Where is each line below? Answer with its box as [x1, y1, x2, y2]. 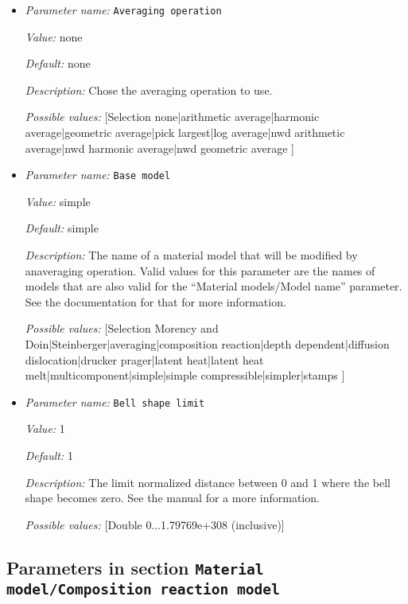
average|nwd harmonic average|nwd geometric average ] [25, 139, 294, 156]
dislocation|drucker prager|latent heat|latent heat [25, 351, 264, 368]
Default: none [25, 55, 91, 72]
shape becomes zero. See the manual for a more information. [25, 489, 320, 506]
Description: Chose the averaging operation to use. [25, 81, 273, 98]
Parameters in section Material [6, 555, 264, 579]
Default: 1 [25, 447, 73, 464]
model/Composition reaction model [6, 580, 280, 598]
